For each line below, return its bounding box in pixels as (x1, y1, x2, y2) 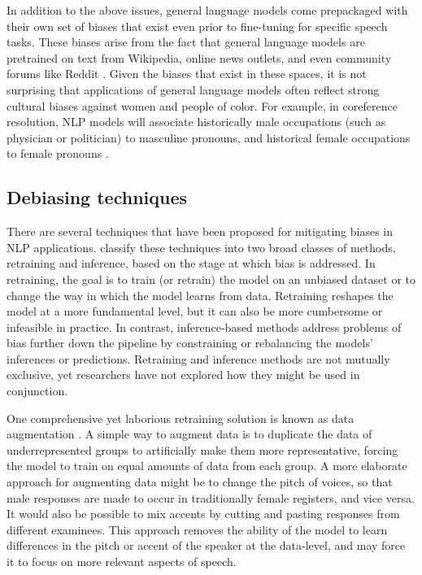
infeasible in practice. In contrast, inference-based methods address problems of (7, 318, 402, 335)
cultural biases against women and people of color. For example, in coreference (7, 97, 398, 114)
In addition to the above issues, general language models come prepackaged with (7, 2, 408, 18)
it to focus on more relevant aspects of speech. (7, 553, 237, 570)
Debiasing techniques (7, 185, 188, 210)
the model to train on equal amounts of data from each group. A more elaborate (7, 457, 407, 474)
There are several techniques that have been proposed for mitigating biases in (7, 223, 394, 240)
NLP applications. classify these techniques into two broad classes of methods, (7, 238, 396, 255)
